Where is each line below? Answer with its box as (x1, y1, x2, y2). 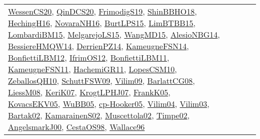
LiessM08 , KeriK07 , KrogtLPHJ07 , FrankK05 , (8, 86, 170, 98)
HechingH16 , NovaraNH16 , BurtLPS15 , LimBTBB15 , (8, 17, 196, 29)
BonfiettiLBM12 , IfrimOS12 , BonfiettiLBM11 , (8, 52, 169, 63)
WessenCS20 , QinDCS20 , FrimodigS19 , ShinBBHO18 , (8, 6, 197, 17)
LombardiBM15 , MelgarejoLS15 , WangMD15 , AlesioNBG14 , (8, 29, 220, 40)
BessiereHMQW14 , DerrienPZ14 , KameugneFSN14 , (8, 40, 189, 52)
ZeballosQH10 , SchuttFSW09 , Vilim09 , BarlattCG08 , (8, 75, 195, 86)
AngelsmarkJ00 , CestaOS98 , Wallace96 (8, 121, 145, 132)
